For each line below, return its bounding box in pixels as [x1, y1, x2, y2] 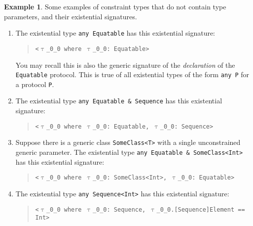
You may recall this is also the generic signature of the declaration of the [15, 59, 235, 70]
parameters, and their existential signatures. [4, 11, 137, 21]
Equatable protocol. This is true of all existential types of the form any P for [15, 69, 250, 80]
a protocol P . [15, 79, 54, 89]
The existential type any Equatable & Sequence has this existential [15, 95, 222, 106]
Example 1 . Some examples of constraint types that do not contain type [4, 1, 226, 11]
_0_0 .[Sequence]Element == [156, 206, 245, 213]
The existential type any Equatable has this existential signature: [15, 28, 216, 38]
